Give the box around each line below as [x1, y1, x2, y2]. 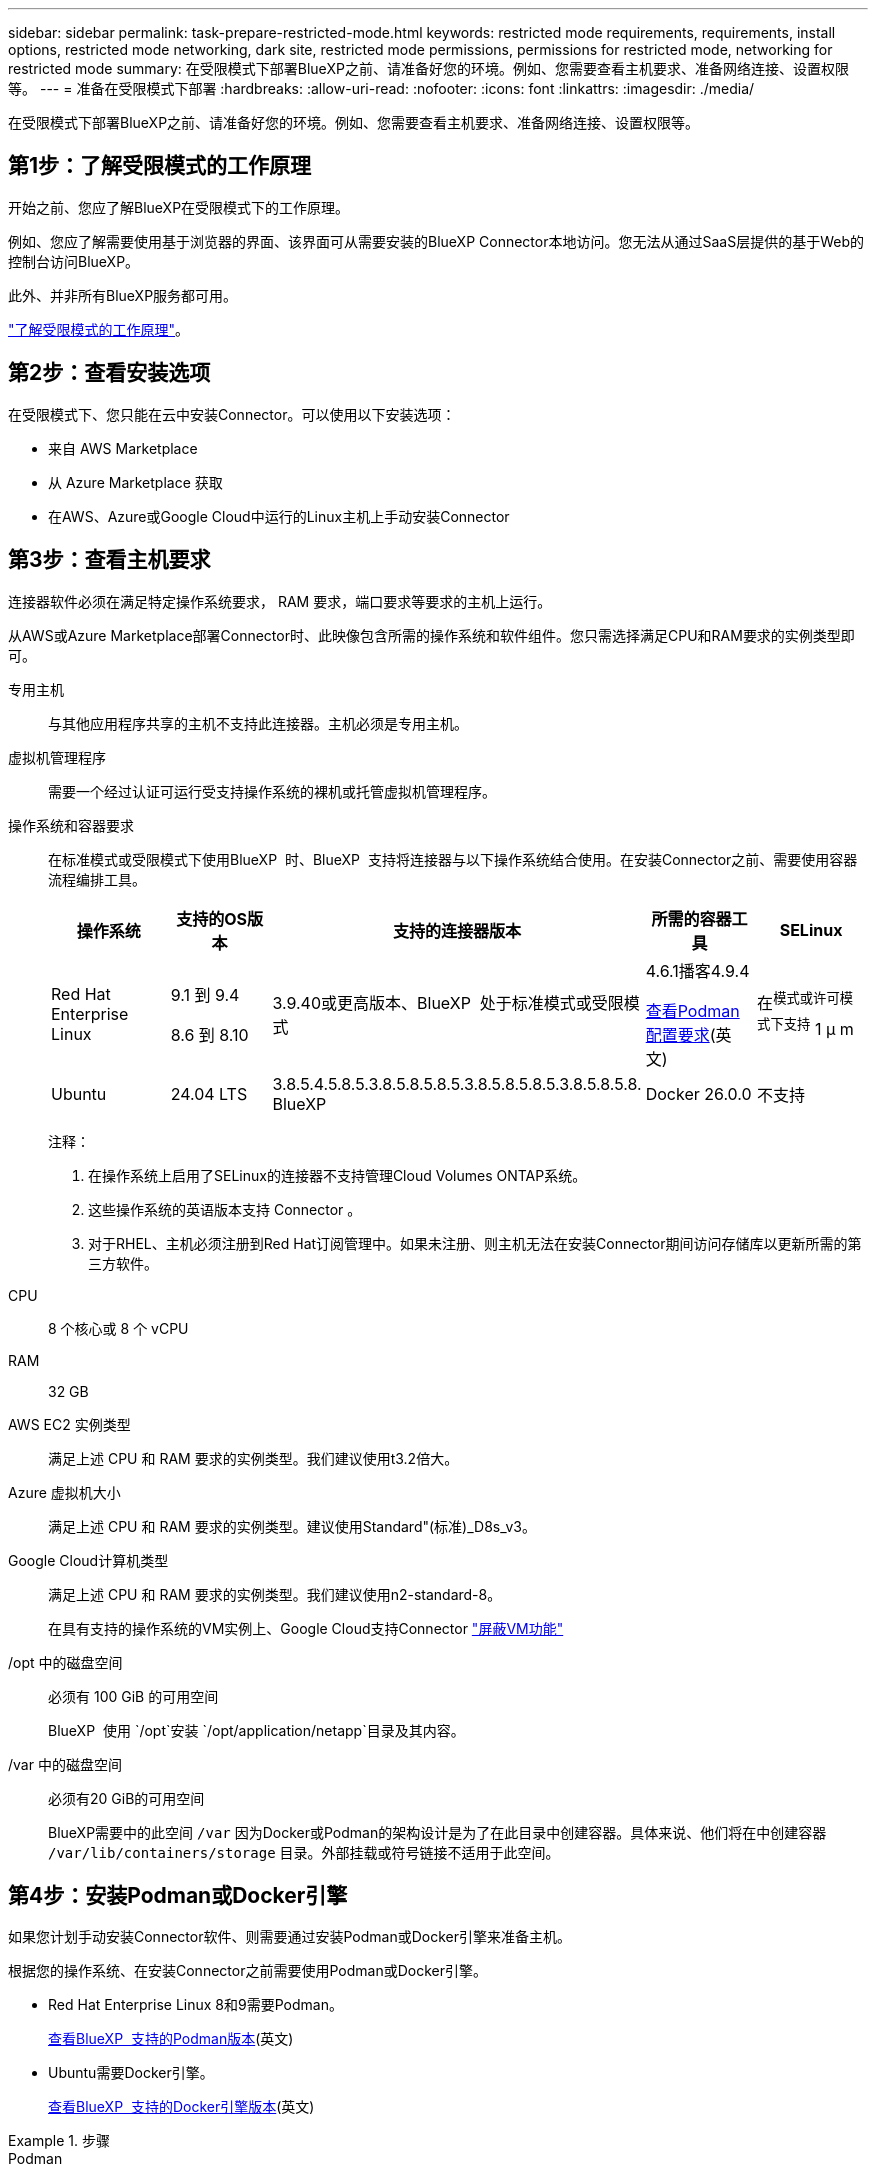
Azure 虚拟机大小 [8, 1483, 121, 1501]
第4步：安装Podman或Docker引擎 [8, 1882, 348, 1908]
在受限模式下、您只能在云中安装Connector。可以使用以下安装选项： [8, 405, 456, 423]
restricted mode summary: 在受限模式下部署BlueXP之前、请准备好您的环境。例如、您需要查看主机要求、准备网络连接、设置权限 [8, 60, 849, 77]
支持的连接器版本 [393, 920, 522, 941]
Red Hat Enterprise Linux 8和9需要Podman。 [48, 1996, 343, 2014]
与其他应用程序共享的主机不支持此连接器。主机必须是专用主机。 [48, 714, 468, 732]
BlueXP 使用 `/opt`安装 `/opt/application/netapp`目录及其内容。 [48, 1721, 465, 1739]
